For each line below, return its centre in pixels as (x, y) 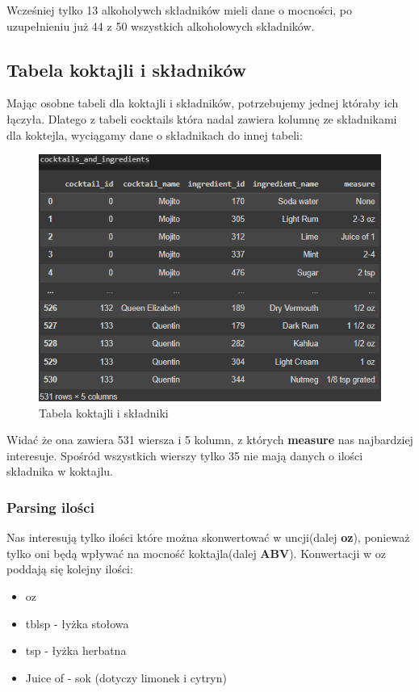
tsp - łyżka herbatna (76, 650)
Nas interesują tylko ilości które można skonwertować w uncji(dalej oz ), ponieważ (208, 537)
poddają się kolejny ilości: (70, 569)
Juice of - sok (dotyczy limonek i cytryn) (126, 677)
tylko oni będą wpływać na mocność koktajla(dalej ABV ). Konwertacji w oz (196, 553)
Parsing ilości (50, 507)
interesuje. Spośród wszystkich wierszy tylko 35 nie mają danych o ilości (185, 455)
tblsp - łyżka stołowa (77, 623)
